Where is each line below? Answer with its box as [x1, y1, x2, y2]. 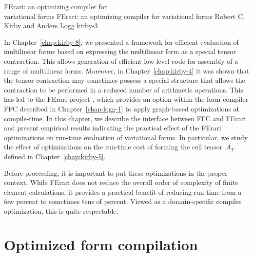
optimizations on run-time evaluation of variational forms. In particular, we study [4, 132, 248, 142]
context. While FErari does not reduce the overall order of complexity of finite [4, 177, 238, 187]
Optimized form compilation [4, 234, 198, 254]
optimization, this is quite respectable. [4, 205, 118, 216]
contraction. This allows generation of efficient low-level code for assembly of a [4, 55, 238, 66]
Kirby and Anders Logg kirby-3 [4, 20, 98, 31]
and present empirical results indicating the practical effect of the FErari [4, 123, 221, 133]
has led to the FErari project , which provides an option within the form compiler [4, 94, 249, 104]
